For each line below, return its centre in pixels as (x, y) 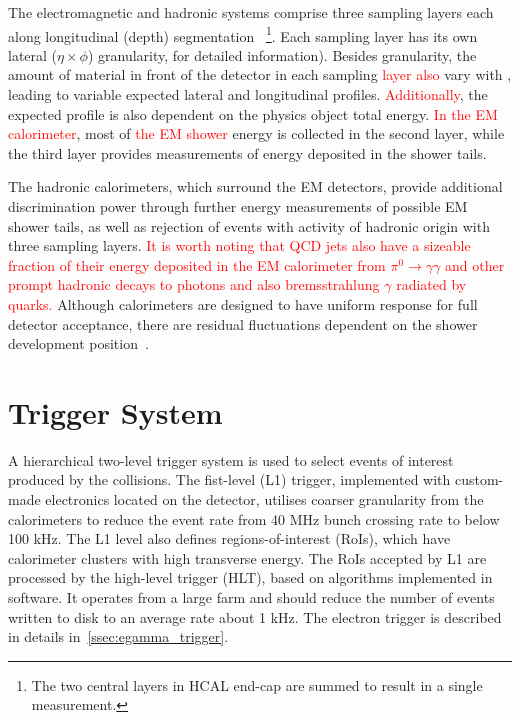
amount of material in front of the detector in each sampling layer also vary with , (260, 74)
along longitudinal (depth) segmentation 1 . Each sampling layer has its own (243, 34)
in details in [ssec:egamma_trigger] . (118, 636)
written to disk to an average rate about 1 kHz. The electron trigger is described (255, 616)
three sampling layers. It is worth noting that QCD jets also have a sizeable (239, 245)
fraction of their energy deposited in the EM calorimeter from (197, 264)
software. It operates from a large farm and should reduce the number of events (251, 597)
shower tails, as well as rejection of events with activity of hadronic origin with (249, 225)
